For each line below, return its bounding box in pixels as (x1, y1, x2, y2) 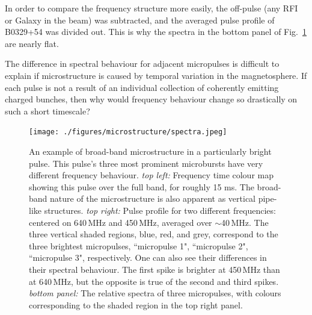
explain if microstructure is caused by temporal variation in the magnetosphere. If (5, 69, 307, 81)
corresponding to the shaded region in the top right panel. (29, 298, 243, 311)
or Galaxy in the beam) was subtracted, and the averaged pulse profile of (5, 13, 275, 26)
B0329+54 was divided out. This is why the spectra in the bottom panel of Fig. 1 (5, 25, 307, 38)
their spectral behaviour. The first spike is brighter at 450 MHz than (29, 263, 280, 275)
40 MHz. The (221, 216, 269, 228)
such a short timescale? (5, 104, 90, 117)
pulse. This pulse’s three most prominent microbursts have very (29, 157, 263, 169)
